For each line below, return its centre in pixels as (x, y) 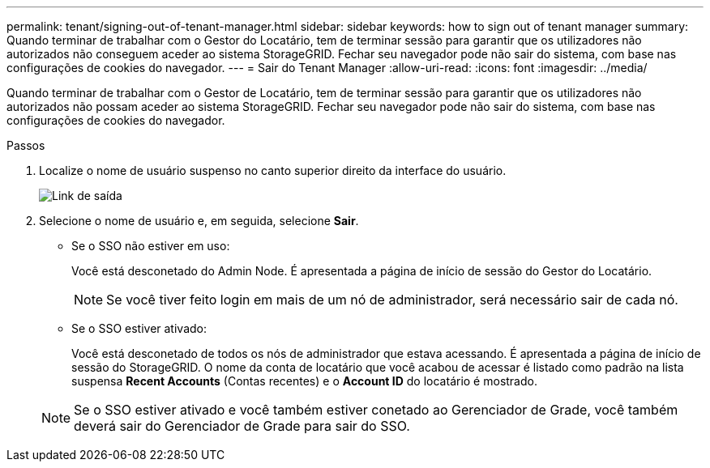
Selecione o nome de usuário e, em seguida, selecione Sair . (199, 221)
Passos (26, 145)
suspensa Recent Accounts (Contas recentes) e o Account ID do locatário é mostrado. (304, 381)
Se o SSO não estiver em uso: (151, 246)
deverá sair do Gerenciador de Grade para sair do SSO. (242, 426)
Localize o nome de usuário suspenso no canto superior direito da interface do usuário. (273, 170)
